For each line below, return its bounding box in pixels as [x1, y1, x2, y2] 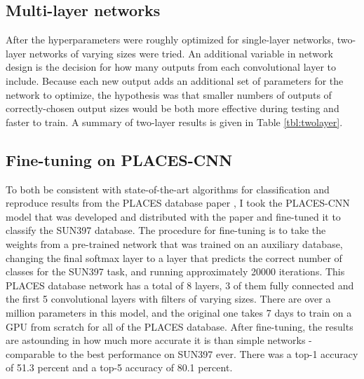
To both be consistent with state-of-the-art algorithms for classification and [6, 181, 330, 196]
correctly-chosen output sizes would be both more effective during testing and [6, 101, 339, 116]
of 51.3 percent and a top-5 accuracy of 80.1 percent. [6, 360, 233, 375]
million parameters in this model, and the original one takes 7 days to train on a [6, 305, 352, 319]
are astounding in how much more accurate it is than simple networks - [6, 333, 312, 347]
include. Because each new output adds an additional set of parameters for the [6, 73, 344, 88]
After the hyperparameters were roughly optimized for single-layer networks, [6, 32, 335, 47]
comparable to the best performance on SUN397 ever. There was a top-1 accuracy [6, 346, 358, 361]
